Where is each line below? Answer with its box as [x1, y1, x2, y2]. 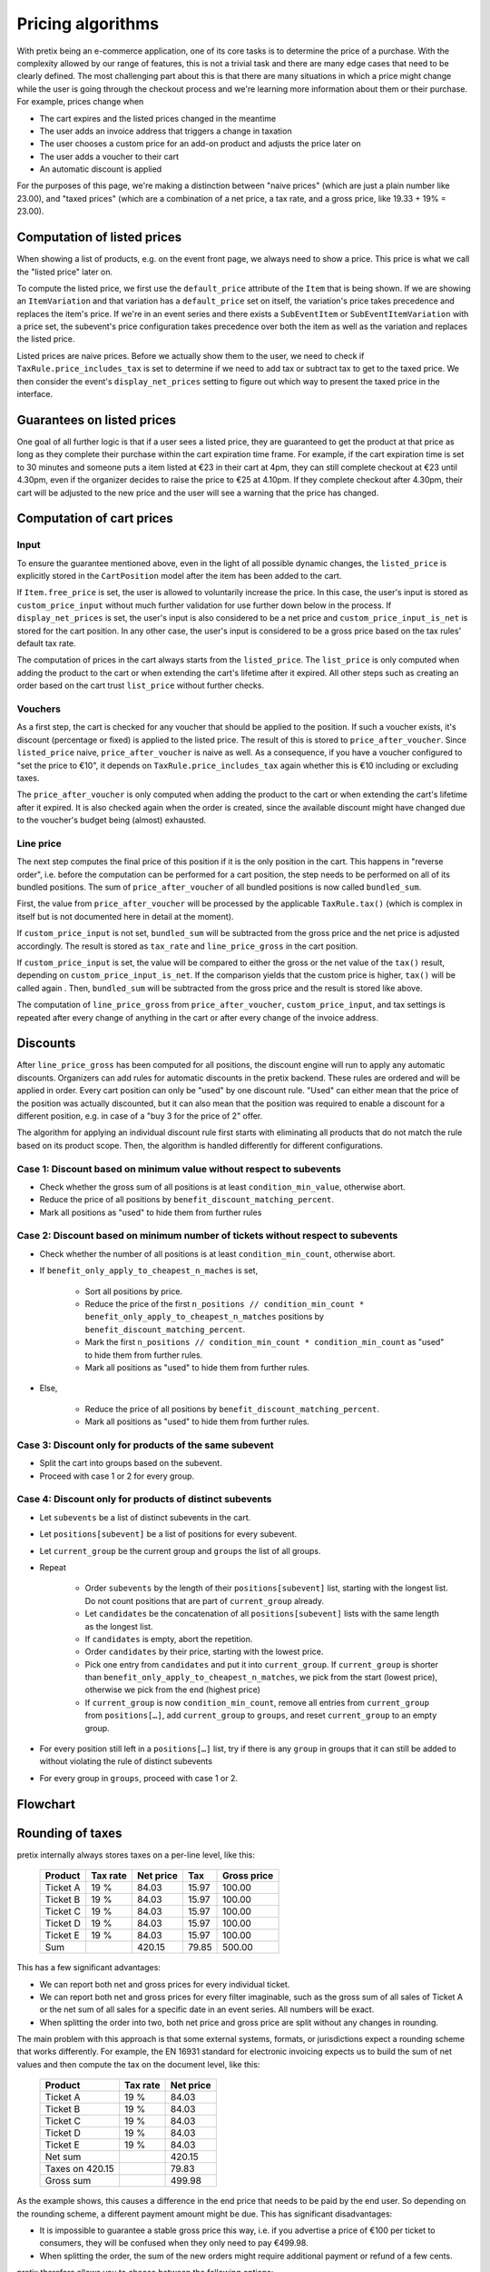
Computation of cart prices [16, 511, 173, 526]
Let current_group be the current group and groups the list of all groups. [39, 1545, 321, 1556]
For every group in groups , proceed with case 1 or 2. [39, 1772, 238, 1783]
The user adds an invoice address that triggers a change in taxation [39, 125, 292, 136]
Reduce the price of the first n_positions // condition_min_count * [84, 1298, 365, 1309]
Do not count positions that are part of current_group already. [84, 1595, 325, 1606]
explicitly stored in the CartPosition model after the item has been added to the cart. [16, 571, 342, 582]
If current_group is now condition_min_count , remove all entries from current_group [84, 1697, 430, 1708]
